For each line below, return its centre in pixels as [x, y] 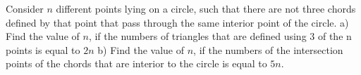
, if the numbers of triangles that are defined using [197, 36]
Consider [25, 8]
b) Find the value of [141, 49]
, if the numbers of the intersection [268, 49]
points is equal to [43, 49]
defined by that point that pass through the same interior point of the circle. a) [177, 22]
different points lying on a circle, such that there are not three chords [206, 8]
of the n [335, 36]
